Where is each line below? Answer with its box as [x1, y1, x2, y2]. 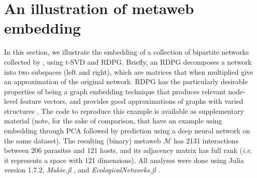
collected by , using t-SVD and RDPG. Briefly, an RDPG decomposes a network [4, 56, 252, 67]
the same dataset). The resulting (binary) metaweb [4, 135, 161, 145]
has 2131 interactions [173, 135, 238, 145]
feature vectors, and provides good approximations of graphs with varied [20, 96, 243, 106]
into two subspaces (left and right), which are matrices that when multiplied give [4, 66, 253, 77]
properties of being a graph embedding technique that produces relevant [4, 86, 226, 96]
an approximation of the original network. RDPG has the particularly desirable [4, 76, 248, 87]
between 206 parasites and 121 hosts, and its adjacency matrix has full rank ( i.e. [4, 145, 252, 155]
